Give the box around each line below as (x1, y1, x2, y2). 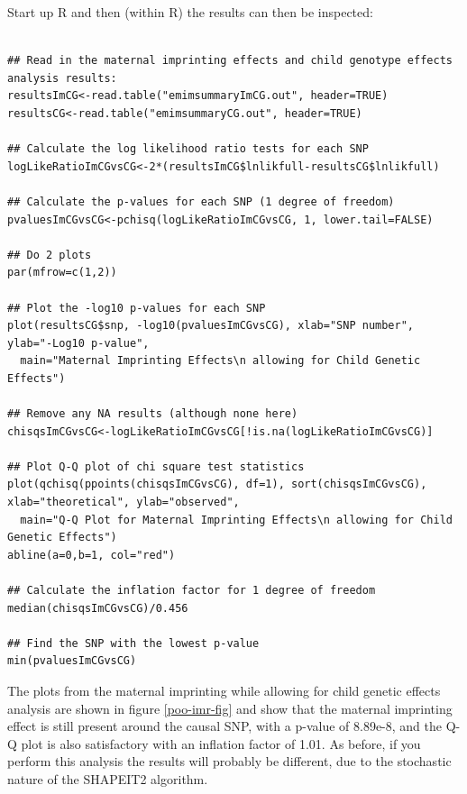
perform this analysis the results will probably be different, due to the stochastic (7, 752, 452, 771)
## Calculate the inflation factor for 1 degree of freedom (7, 584, 376, 597)
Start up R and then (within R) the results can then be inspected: (7, 3, 373, 21)
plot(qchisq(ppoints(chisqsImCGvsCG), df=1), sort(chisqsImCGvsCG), (7, 478, 427, 491)
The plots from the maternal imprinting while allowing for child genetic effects (7, 680, 441, 699)
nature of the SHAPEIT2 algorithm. (7, 769, 208, 788)
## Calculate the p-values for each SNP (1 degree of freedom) (7, 195, 395, 208)
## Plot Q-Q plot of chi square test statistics (7, 460, 305, 473)
